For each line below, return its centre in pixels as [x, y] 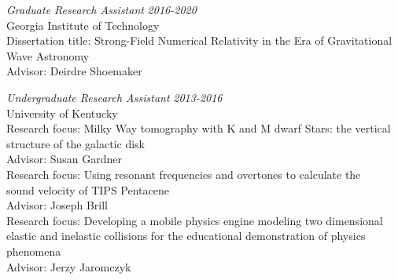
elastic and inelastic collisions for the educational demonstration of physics [186, 236]
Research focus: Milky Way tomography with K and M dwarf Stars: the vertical [199, 128]
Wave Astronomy [48, 55]
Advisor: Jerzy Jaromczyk [69, 266]
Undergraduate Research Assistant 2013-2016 [114, 97]
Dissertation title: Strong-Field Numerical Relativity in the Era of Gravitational [199, 40]
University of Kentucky [62, 113]
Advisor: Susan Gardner [64, 159]
